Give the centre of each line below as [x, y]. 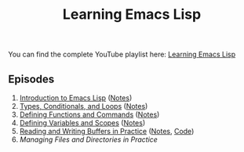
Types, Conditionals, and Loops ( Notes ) [84, 106]
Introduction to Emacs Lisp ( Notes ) [76, 98]
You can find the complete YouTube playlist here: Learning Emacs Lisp [122, 54]
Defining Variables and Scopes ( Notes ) [82, 123]
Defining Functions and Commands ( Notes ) [89, 114]
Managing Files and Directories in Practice [89, 139]
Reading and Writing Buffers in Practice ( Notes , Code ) [107, 131]
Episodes [31, 79]
